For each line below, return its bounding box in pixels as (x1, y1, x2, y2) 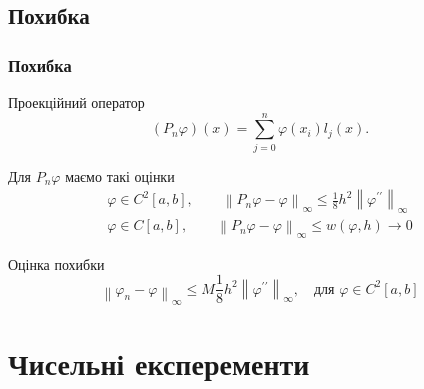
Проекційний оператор (8, 92, 145, 112)
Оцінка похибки (8, 253, 105, 274)
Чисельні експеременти (8, 343, 310, 384)
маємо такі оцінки (65, 165, 175, 186)
